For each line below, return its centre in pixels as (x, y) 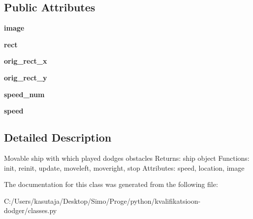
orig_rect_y (26, 77)
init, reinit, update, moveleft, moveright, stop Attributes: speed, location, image (124, 167)
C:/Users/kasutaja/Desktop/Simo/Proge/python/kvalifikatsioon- (102, 201)
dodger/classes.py (31, 210)
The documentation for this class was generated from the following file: (111, 184)
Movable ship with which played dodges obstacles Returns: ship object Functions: (127, 158)
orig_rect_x (26, 61)
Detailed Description (58, 137)
